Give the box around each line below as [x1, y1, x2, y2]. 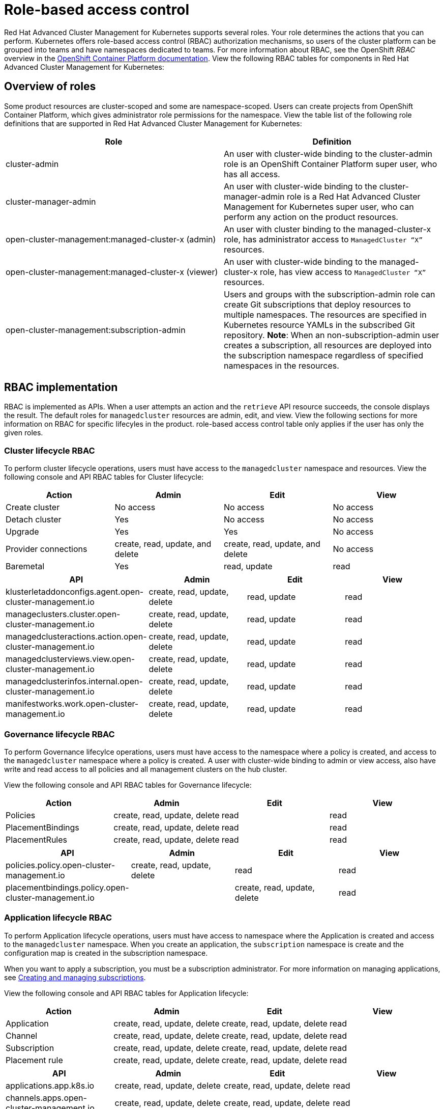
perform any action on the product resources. [224, 211, 398, 222]
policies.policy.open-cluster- [6, 860, 115, 870]
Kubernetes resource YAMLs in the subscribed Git [224, 319, 415, 330]
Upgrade [6, 526, 39, 537]
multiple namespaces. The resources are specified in [224, 309, 427, 320]
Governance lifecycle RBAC [4, 729, 115, 739]
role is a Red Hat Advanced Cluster [286, 191, 421, 202]
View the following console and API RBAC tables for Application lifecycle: [4, 988, 249, 997]
